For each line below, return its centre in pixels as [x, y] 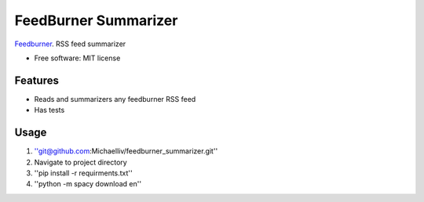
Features [37, 80]
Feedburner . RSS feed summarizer [70, 44]
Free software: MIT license [77, 58]
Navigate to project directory [80, 162]
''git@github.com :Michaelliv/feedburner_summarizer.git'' [126, 151]
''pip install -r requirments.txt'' [83, 173]
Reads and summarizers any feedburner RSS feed [115, 99]
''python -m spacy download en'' [88, 184]
